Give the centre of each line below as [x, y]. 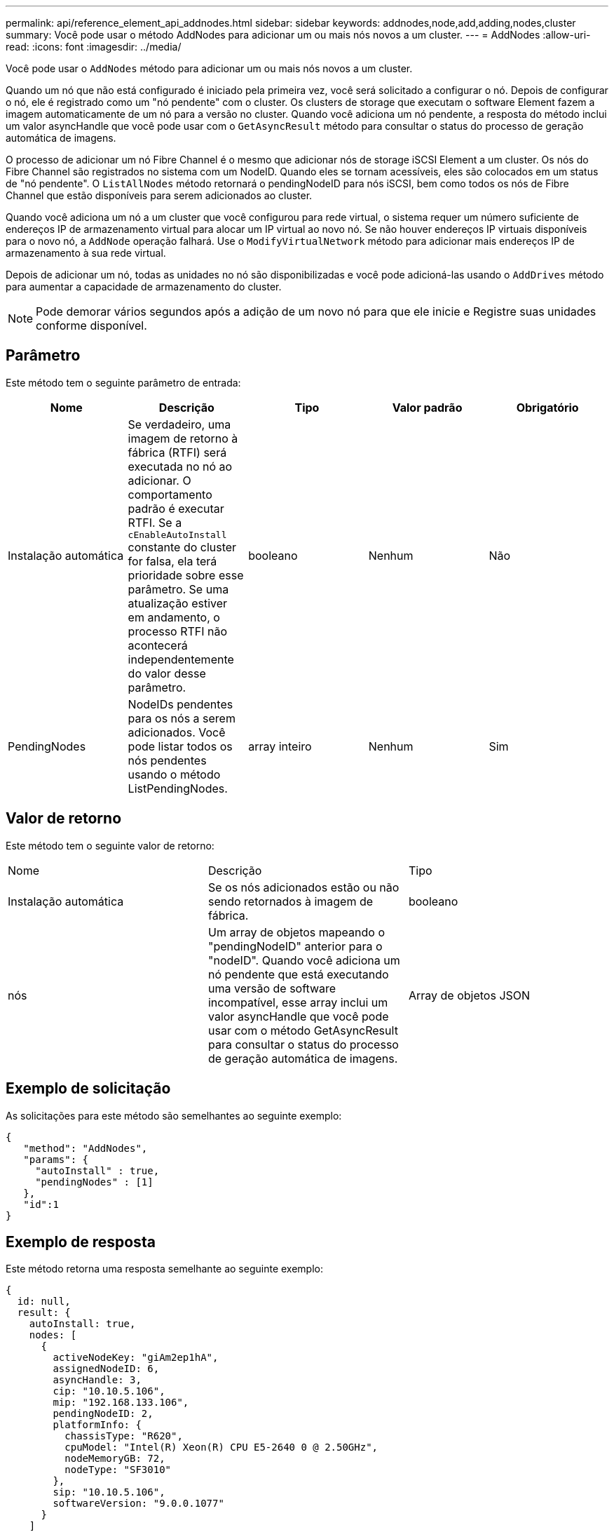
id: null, [44, 1302]
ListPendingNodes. [178, 788]
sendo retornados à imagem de [291, 901]
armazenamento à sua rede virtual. [86, 253]
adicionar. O [159, 480]
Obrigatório [547, 407]
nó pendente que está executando [298, 974]
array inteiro [280, 746]
